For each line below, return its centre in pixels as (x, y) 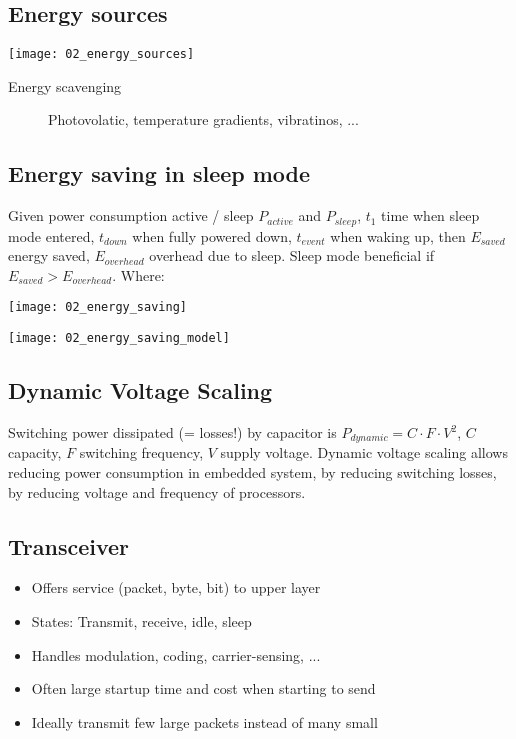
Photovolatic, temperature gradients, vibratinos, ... (203, 119)
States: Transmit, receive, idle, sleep (141, 621)
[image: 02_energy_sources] (101, 54)
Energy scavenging (65, 85)
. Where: (138, 274)
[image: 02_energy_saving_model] (119, 338)
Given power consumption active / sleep (131, 215)
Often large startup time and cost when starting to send (203, 688)
